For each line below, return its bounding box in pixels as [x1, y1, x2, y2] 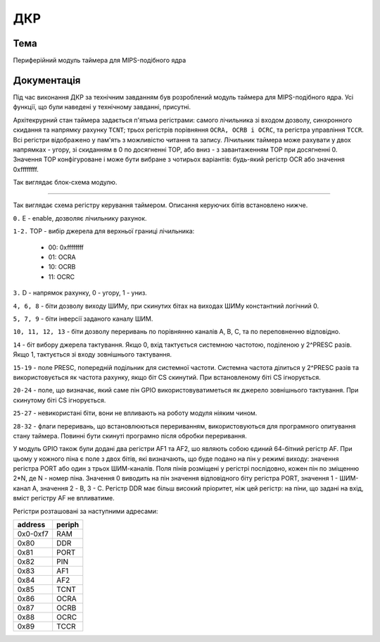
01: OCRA [48, 253, 77, 261]
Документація [13, 74, 81, 86]
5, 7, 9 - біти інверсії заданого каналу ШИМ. [13, 314, 153, 323]
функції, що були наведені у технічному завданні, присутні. [13, 103, 191, 111]
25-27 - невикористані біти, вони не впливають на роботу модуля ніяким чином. [13, 409, 258, 417]
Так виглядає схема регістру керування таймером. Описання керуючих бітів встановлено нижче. [13, 201, 308, 209]
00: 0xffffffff [48, 243, 84, 252]
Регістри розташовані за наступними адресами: [13, 507, 158, 515]
